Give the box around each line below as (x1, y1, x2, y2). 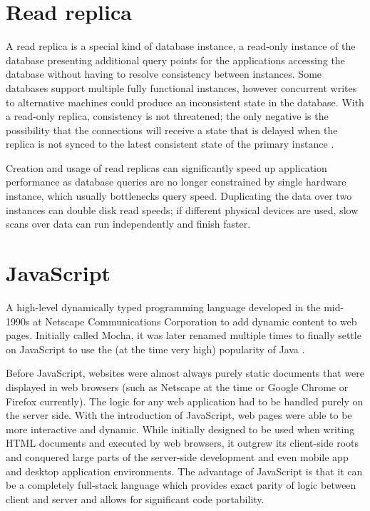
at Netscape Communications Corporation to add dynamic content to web (33, 313, 357, 328)
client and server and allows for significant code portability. (6, 491, 264, 506)
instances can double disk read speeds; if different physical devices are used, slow (6, 202, 359, 217)
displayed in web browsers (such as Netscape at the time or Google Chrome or (6, 379, 349, 394)
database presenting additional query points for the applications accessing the (6, 52, 345, 67)
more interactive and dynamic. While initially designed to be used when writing (6, 421, 355, 436)
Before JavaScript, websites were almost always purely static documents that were (6, 365, 365, 380)
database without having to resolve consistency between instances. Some (6, 66, 322, 81)
